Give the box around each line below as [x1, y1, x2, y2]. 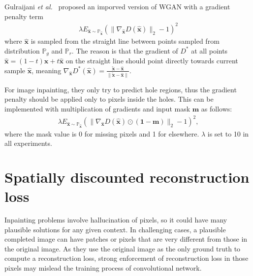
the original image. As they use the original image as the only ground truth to [4, 243, 241, 253]
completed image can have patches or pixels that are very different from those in [4, 234, 248, 244]
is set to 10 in [207, 128, 249, 138]
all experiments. [4, 138, 52, 148]
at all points [191, 45, 228, 55]
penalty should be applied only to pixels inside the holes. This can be [4, 94, 214, 104]
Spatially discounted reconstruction [4, 166, 250, 187]
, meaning [32, 65, 62, 75]
